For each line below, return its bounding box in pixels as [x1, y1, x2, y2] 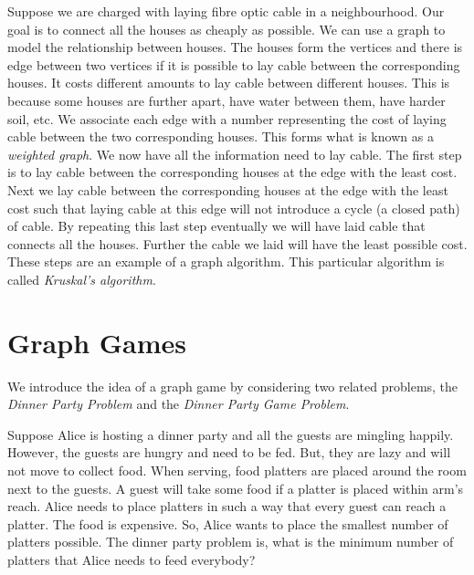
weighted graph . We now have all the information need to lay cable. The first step [7, 144, 462, 163]
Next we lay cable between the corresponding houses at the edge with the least [7, 180, 448, 199]
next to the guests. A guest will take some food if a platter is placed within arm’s [7, 478, 464, 497]
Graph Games [7, 323, 187, 361]
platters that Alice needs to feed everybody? [7, 549, 256, 569]
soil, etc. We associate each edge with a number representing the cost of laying [7, 109, 447, 128]
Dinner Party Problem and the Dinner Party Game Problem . [7, 394, 350, 413]
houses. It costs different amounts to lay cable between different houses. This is [7, 73, 450, 92]
